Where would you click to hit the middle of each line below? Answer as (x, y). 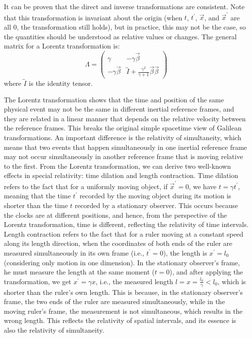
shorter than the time (36, 205)
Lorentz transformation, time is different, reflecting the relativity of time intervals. (126, 224)
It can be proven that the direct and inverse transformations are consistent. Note (124, 6)
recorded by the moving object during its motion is (155, 196)
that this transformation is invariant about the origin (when (93, 17)
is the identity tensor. (61, 83)
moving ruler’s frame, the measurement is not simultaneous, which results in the (123, 311)
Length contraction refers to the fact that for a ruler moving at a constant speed (124, 233)
